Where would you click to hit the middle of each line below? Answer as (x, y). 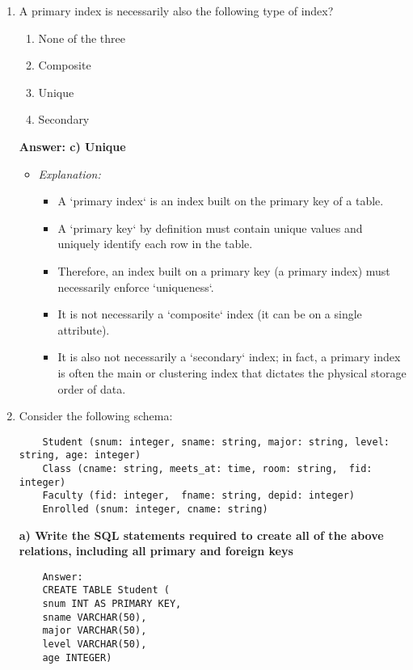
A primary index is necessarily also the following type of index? (176, 11)
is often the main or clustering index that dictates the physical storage (232, 372)
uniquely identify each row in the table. (155, 244)
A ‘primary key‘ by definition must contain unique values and (210, 228)
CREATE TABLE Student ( (106, 590)
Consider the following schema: (96, 416)
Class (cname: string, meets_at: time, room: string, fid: (207, 469)
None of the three (82, 38)
